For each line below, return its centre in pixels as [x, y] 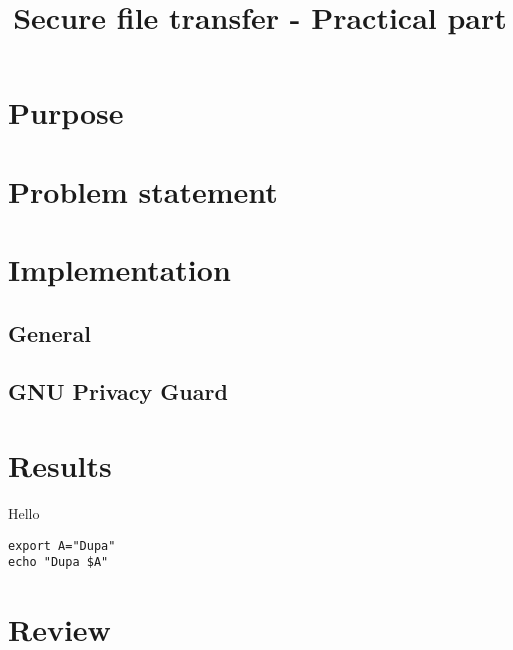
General [49, 332]
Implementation [119, 269]
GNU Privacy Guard [118, 391]
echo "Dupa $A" [58, 562]
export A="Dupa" [62, 545]
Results [60, 465]
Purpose [66, 112]
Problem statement [143, 190]
